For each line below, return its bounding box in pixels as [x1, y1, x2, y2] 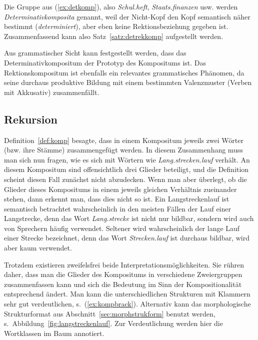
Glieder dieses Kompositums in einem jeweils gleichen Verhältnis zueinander [4, 183, 237, 194]
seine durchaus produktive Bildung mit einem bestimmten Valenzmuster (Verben [4, 77, 252, 87]
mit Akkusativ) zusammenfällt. [4, 86, 99, 97]
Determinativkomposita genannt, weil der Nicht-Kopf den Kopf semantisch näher [4, 11, 250, 21]
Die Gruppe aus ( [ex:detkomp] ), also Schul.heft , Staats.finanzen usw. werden [4, 1, 238, 11]
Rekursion [4, 111, 58, 126]
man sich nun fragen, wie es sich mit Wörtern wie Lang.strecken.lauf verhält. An [4, 154, 250, 164]
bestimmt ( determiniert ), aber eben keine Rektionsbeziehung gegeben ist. [4, 21, 228, 31]
